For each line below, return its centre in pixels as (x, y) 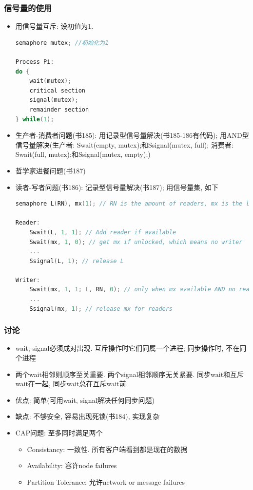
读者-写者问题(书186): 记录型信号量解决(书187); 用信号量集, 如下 (117, 187)
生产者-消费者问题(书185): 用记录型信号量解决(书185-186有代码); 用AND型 (132, 135)
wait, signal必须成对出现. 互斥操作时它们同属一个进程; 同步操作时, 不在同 (131, 348)
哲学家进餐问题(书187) (50, 170)
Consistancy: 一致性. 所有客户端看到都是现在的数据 (107, 449)
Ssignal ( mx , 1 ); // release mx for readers (101, 309)
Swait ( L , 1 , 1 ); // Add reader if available (103, 232)
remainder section (59, 109)
